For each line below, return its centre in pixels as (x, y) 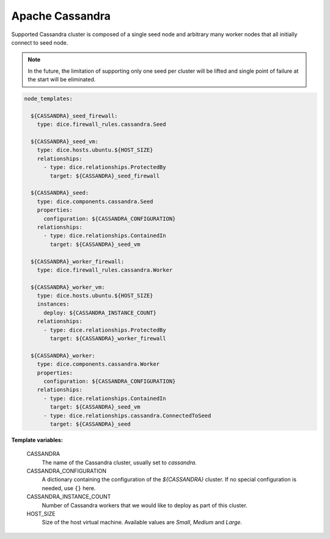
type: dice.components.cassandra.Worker (98, 364)
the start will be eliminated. (62, 80)
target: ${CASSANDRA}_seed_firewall (105, 176)
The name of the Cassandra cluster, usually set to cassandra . (119, 463)
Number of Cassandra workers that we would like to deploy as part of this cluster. (145, 505)
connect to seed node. (40, 42)
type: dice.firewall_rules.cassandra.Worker (105, 270)
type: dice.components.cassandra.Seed (95, 201)
